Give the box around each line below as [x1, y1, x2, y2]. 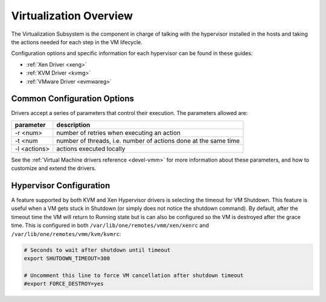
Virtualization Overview [11, 9, 133, 22]
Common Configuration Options [11, 94, 134, 104]
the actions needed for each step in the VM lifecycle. [11, 38, 143, 45]
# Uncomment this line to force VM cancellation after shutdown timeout [24, 272, 244, 278]
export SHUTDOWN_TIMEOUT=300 [24, 255, 110, 262]
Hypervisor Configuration [11, 180, 110, 191]
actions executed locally [56, 144, 126, 153]
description [56, 120, 91, 129]
